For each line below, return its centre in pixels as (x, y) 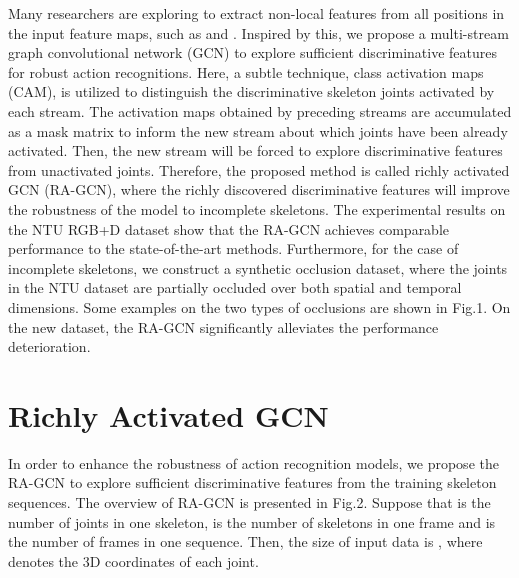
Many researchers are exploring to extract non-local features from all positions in (256, 13)
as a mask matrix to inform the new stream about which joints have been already (258, 130)
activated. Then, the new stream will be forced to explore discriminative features (255, 150)
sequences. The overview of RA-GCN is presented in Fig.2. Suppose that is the (249, 502)
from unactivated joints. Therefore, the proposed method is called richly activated (259, 169)
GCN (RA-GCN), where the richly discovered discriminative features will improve (259, 189)
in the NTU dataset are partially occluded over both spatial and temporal (235, 287)
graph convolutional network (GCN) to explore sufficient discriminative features (252, 52)
